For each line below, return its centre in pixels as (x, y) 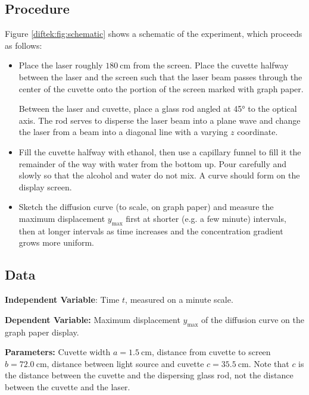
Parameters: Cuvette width (58, 352)
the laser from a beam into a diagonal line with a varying (123, 132)
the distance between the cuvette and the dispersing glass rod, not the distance (149, 375)
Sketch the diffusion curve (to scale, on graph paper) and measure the (146, 207)
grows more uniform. (56, 242)
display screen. (45, 186)
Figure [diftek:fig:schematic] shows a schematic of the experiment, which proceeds (154, 34)
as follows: (24, 45)
